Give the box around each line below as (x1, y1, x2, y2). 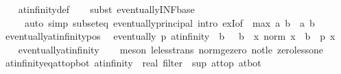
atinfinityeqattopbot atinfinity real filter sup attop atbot (5, 56, 261, 70)
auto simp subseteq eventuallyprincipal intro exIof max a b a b (24, 15, 315, 29)
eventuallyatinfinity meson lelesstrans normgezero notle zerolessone (18, 42, 323, 56)
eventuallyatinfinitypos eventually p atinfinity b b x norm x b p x (5, 29, 336, 43)
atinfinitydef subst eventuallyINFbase (18, 2, 195, 16)
